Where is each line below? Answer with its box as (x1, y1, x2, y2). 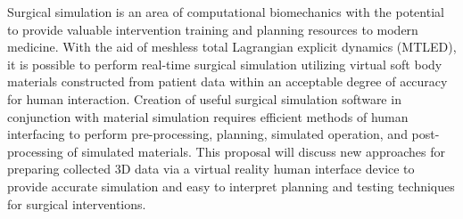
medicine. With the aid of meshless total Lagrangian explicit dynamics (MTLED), (7, 37, 457, 56)
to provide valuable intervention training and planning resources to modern (7, 20, 418, 38)
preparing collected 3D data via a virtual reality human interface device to (7, 159, 415, 178)
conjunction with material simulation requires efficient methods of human (7, 107, 409, 126)
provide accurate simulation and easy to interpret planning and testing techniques (7, 176, 455, 195)
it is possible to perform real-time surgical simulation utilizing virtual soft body (7, 54, 442, 73)
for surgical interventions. (7, 194, 146, 213)
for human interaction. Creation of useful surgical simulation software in (7, 89, 401, 108)
